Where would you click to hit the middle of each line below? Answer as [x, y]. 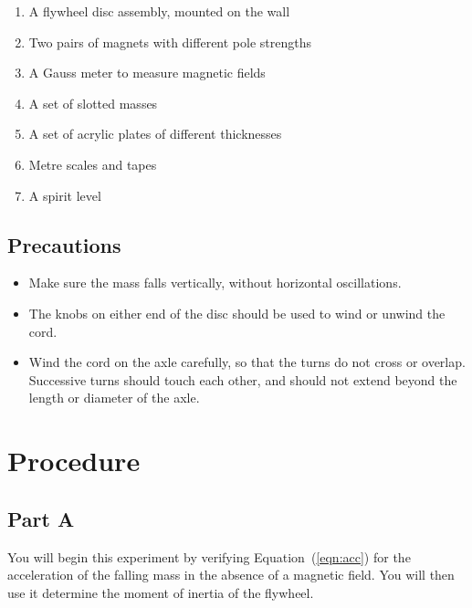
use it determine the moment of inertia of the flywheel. [161, 592]
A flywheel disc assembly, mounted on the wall [159, 11]
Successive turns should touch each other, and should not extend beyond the [243, 379]
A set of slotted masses [93, 103]
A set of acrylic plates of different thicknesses [155, 134]
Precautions [64, 244]
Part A [41, 518]
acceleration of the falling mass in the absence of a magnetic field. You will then [231, 575]
